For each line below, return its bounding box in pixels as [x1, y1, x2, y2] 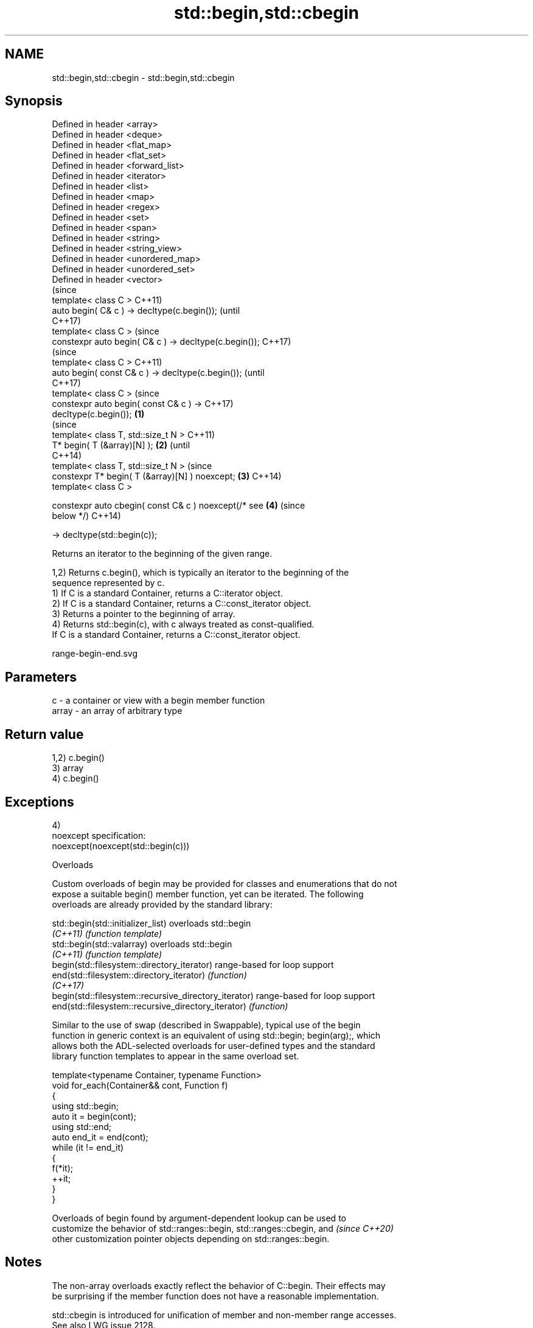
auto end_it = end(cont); [52, 1131, 148, 1142]
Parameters [5, 669, 77, 685]
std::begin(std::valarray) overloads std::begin [52, 938, 232, 949]
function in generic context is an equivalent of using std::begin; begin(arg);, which [52, 1030, 381, 1040]
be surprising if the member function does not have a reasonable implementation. [52, 1290, 379, 1301]
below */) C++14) [52, 510, 121, 521]
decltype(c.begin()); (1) [52, 409, 145, 420]
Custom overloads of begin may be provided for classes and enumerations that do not [52, 878, 397, 889]
